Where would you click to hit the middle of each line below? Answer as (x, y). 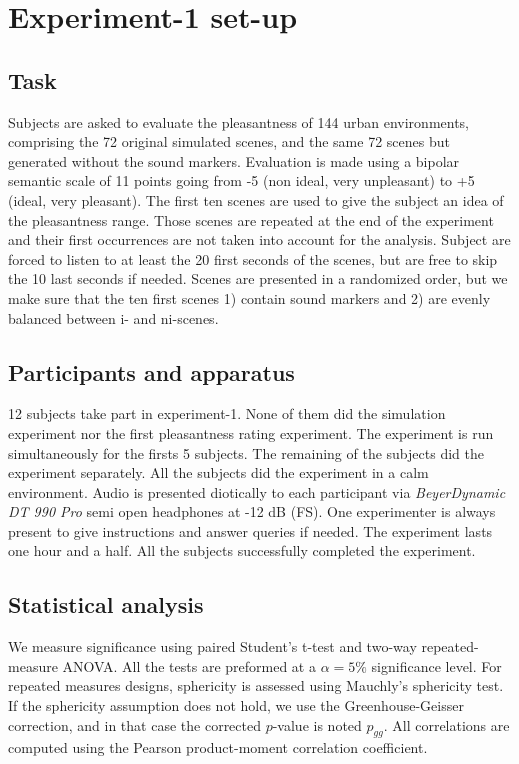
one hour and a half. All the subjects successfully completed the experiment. (242, 550)
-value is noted (317, 724)
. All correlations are (446, 724)
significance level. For (436, 665)
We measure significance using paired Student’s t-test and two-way (212, 646)
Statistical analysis (106, 604)
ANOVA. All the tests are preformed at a (189, 665)
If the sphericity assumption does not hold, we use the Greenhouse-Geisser (236, 705)
